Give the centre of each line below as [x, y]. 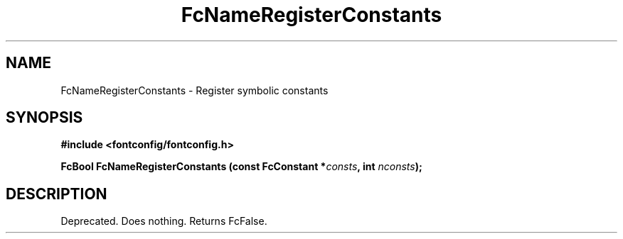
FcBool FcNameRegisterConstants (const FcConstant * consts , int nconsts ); [241, 167]
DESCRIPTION [57, 194]
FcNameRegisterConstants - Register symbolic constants [195, 90]
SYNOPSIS [44, 118]
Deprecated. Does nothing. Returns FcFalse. [164, 221]
